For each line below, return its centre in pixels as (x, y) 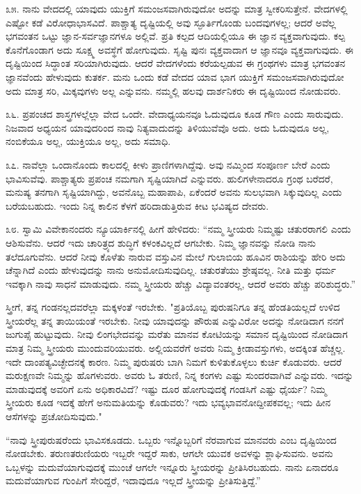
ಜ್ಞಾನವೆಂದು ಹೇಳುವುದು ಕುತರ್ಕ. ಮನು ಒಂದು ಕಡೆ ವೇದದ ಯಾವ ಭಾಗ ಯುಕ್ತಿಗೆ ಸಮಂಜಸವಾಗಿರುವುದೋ (175, 76)
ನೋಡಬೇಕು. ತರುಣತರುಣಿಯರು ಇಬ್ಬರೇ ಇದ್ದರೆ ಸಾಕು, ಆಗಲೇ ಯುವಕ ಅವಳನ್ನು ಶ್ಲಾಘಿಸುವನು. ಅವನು (169, 453)
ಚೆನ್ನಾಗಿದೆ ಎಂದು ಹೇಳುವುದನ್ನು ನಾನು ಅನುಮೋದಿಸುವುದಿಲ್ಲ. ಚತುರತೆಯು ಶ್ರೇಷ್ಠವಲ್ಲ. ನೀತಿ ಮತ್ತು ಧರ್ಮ (171, 270)
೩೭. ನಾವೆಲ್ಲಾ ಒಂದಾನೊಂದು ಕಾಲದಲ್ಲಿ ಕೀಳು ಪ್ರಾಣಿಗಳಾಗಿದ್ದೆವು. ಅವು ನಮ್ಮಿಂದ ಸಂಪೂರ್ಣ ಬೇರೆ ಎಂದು (168, 164)
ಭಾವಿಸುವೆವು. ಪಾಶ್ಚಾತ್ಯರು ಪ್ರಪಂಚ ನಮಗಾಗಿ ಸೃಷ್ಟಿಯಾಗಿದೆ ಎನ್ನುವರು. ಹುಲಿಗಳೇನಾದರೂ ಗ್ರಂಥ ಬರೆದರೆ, (169, 178)
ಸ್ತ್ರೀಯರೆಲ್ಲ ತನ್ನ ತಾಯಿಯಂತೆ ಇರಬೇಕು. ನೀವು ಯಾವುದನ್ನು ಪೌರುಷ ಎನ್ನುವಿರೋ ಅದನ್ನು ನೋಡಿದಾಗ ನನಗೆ (175, 320)
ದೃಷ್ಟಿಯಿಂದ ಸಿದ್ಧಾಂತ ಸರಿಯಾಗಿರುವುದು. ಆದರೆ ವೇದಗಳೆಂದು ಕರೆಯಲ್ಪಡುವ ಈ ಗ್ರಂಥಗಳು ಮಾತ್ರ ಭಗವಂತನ (176, 63)
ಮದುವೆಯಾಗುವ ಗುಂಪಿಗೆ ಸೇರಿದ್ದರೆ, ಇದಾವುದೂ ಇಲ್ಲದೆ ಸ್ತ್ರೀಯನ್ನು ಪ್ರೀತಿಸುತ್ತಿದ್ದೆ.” (133, 480)
